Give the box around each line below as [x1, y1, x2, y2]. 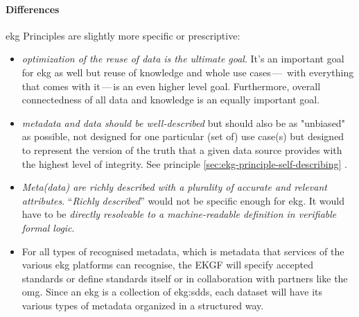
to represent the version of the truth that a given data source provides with [21, 142, 342, 157]
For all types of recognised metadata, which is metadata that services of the [21, 243, 344, 258]
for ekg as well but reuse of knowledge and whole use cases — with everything [21, 65, 354, 79]
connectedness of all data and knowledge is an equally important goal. [21, 92, 320, 107]
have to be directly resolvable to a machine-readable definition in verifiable [21, 207, 337, 221]
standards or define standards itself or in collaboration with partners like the [21, 271, 348, 285]
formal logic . [21, 220, 75, 234]
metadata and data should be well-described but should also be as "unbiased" [21, 115, 345, 130]
